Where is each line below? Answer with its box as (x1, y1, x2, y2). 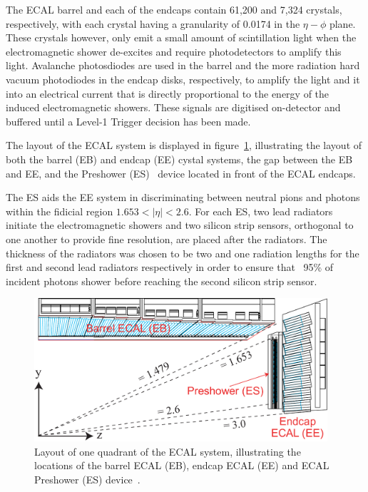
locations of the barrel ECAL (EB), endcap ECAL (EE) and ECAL (34, 458, 329, 473)
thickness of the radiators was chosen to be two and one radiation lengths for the (6, 245, 359, 260)
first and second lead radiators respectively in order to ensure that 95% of (6, 260, 334, 275)
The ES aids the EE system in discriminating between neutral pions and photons (6, 190, 360, 205)
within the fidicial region (6, 203, 113, 218)
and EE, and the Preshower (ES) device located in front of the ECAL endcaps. (6, 165, 356, 180)
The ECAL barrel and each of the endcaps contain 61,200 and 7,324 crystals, (6, 2, 342, 16)
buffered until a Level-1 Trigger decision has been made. (6, 113, 251, 128)
